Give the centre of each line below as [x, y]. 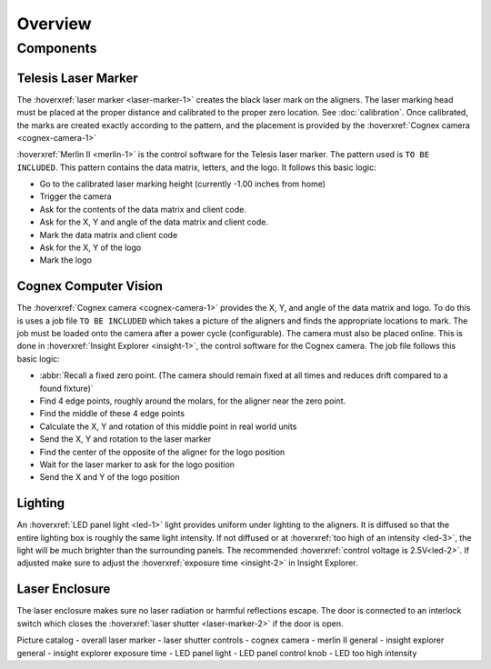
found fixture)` [67, 388]
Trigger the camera [76, 196]
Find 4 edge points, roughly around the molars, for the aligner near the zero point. [193, 401]
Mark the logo [66, 260]
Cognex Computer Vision [90, 286]
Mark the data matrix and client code [109, 235]
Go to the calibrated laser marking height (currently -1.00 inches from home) [183, 184]
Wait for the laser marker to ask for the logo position [137, 464]
